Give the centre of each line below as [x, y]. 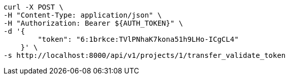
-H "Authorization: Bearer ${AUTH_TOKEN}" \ [94, 23]
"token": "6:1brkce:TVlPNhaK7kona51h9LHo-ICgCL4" [138, 39]
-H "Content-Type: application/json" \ [83, 15]
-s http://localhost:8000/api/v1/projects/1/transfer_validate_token [145, 55]
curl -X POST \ [34, 7]
